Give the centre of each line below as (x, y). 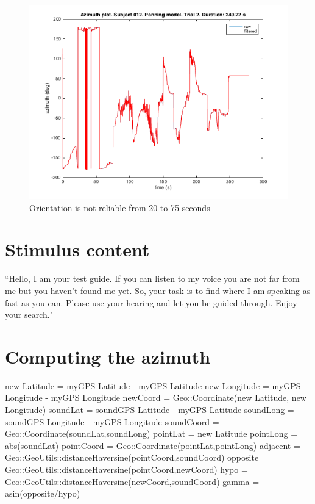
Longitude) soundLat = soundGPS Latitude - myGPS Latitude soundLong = (150, 409)
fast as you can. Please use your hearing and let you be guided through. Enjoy (151, 302)
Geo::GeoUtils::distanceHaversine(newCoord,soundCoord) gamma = (132, 481)
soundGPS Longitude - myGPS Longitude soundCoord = (112, 421)
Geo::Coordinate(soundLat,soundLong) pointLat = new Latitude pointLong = (151, 434)
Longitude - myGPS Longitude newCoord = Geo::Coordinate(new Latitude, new (156, 398)
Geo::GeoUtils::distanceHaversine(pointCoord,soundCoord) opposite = (136, 457)
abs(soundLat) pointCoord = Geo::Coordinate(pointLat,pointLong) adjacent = (153, 445)
